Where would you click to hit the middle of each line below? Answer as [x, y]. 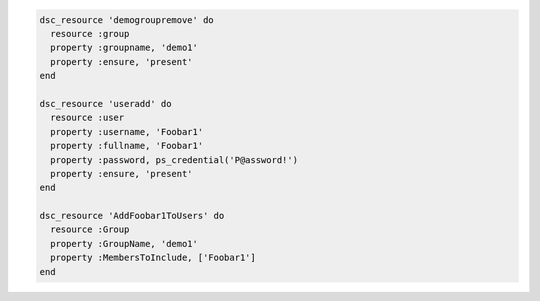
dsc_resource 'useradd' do [105, 103]
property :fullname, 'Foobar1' [127, 146]
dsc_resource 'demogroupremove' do [126, 19]
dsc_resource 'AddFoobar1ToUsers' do [132, 216]
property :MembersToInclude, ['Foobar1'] [153, 258]
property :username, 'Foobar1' [127, 131]
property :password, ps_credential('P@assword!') [174, 159]
